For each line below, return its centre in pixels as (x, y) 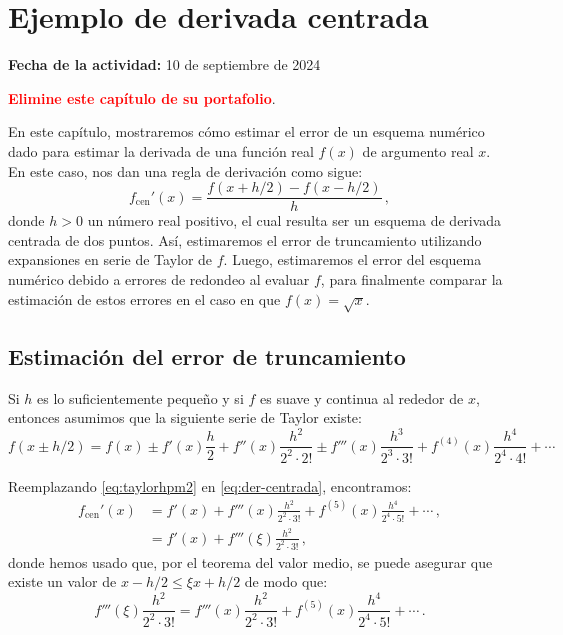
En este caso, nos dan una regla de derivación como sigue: (185, 170)
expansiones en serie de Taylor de (110, 259)
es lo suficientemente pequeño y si (140, 397)
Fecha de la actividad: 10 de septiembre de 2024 (164, 64)
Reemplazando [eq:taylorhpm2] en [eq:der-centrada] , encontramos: (210, 485)
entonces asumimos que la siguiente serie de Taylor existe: (185, 417)
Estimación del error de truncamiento (207, 355)
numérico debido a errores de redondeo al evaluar (159, 278)
